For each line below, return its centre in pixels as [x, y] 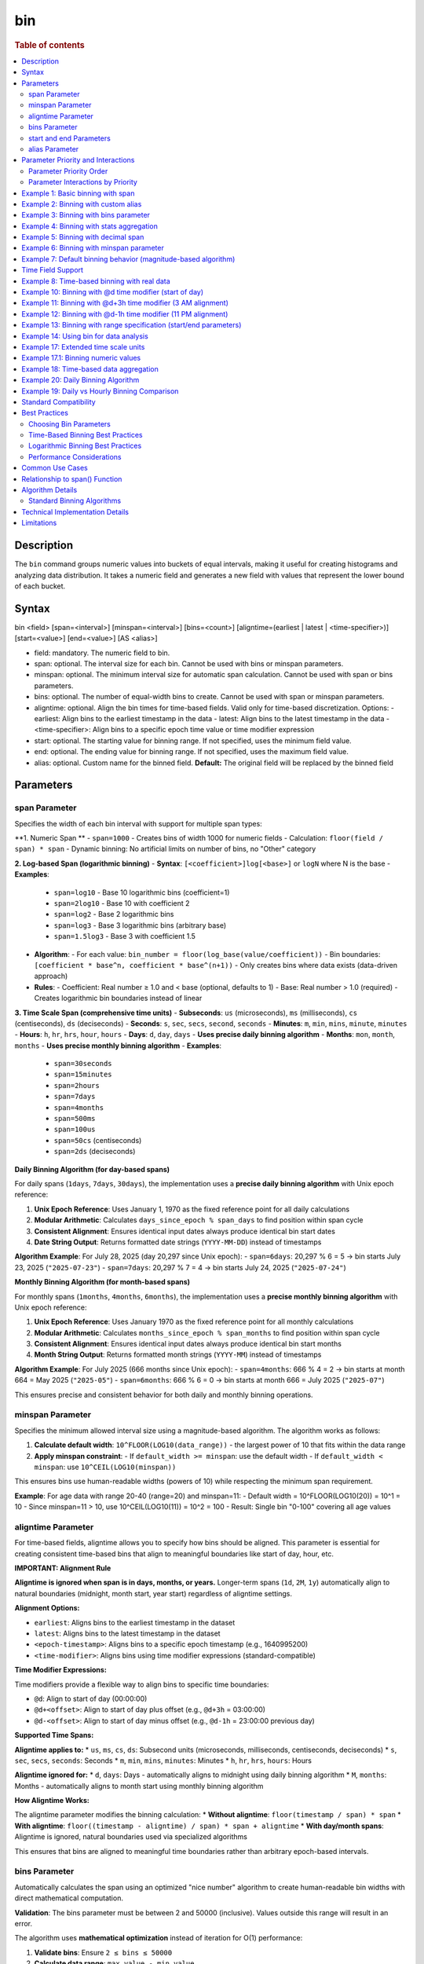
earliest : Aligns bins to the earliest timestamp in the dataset [135, 1622]
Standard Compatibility [58, 401]
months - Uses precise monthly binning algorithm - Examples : [118, 1046]
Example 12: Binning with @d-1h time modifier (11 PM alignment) [125, 313]
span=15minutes [83, 1075]
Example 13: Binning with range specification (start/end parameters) [132, 325]
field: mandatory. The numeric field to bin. [102, 653]
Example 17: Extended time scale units [83, 346]
